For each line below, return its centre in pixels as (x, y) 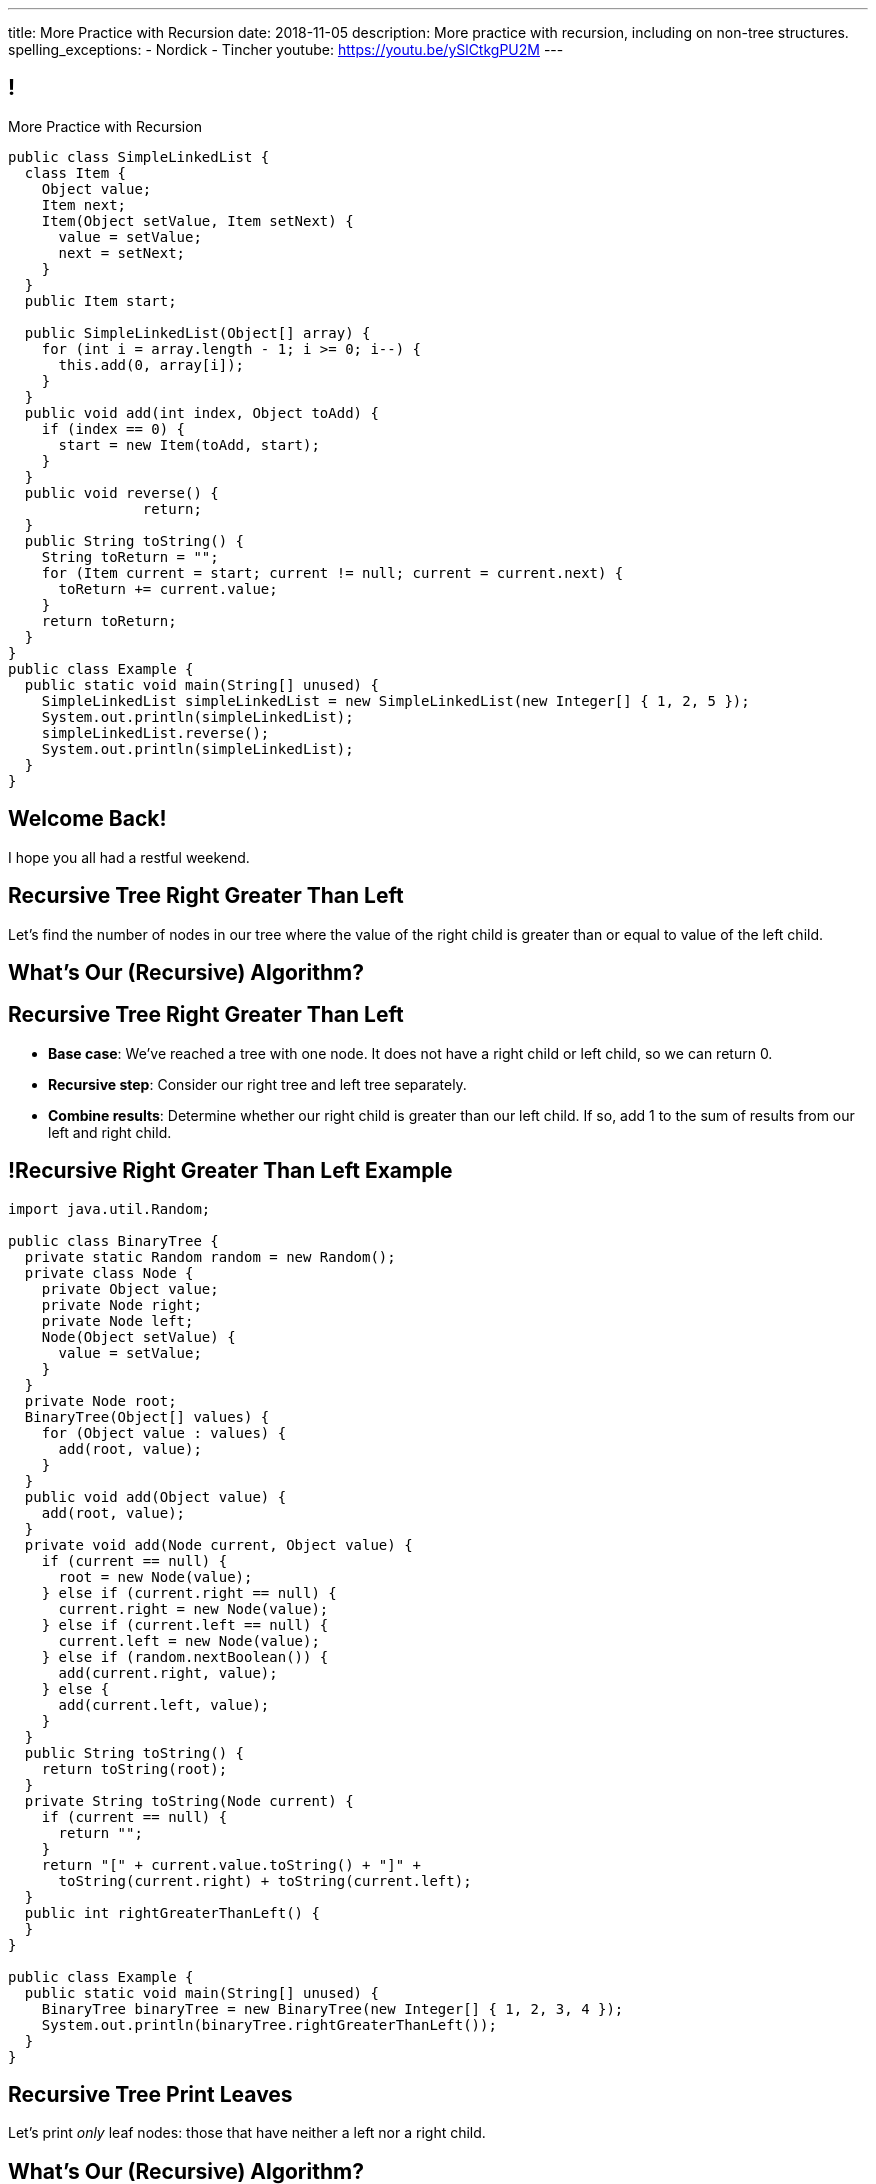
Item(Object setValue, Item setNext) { (197, 220)
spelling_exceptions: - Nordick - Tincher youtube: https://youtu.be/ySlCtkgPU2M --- (286, 49)
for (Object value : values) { (164, 1432)
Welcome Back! (87, 819)
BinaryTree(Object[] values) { (147, 1416)
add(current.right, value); (168, 1672)
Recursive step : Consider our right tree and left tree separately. (257, 1084)
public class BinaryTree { (113, 1240)
